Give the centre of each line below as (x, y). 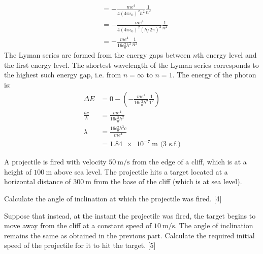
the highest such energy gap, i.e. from (63, 75)
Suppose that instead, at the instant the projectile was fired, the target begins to (130, 215)
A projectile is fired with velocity (55, 162)
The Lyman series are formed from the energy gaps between (97, 55)
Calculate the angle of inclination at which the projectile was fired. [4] (113, 199)
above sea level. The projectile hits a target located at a (141, 171)
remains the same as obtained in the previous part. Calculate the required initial (129, 235)
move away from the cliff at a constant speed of (78, 225)
